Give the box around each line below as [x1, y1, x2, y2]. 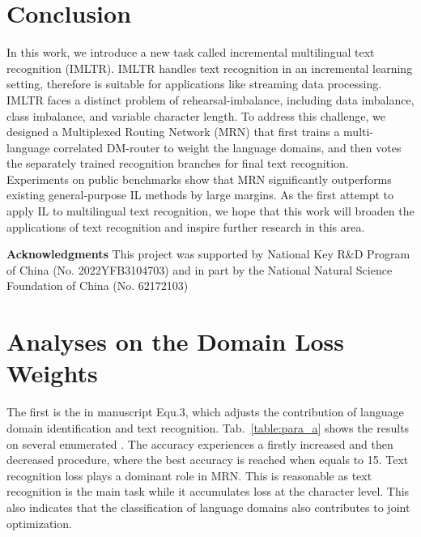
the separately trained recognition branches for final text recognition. [6, 155, 349, 172]
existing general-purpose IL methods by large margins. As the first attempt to [6, 186, 394, 203]
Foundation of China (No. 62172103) [6, 277, 189, 294]
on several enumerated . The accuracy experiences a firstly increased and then [6, 435, 393, 452]
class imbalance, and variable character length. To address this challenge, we [6, 107, 385, 124]
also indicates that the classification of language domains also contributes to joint [6, 498, 410, 515]
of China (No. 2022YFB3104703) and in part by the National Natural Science [6, 261, 393, 278]
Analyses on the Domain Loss [6, 325, 345, 358]
